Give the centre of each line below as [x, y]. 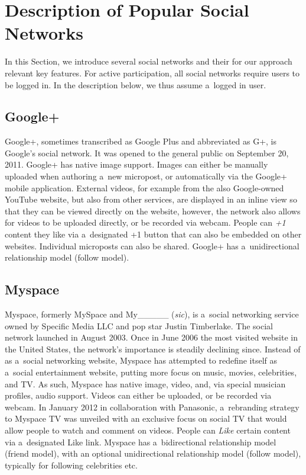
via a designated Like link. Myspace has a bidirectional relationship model [141, 442]
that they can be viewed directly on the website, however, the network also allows [153, 211]
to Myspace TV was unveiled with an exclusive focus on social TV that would [146, 418]
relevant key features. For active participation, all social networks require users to [152, 73]
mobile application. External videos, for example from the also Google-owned [144, 187]
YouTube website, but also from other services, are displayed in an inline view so [151, 199]
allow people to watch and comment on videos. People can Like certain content [148, 430]
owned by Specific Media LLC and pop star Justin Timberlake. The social [139, 325]
